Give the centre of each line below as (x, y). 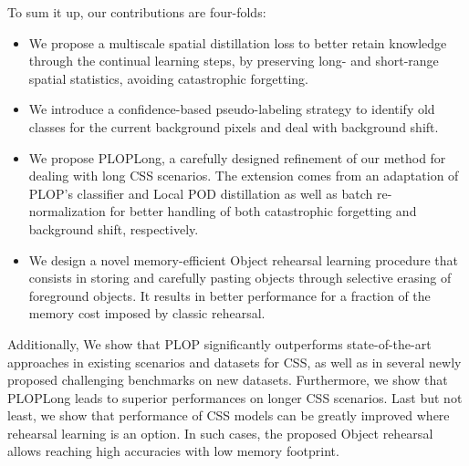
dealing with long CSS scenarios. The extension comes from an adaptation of (244, 176)
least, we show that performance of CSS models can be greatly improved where (229, 415)
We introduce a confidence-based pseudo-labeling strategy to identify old (232, 109)
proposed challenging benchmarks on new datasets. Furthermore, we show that (228, 380)
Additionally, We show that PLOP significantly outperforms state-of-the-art (219, 343)
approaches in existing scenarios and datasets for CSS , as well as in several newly (234, 362)
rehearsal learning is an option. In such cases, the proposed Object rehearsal (220, 433)
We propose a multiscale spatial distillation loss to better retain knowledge (238, 42)
